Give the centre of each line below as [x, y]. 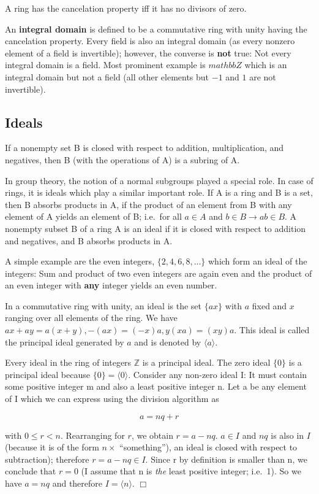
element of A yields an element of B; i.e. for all [93, 216]
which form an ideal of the [258, 261]
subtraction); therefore [47, 459]
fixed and [269, 305]
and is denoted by [168, 342]
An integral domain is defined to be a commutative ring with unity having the [156, 29]
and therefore [77, 483]
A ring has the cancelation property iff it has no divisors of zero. [126, 8]
